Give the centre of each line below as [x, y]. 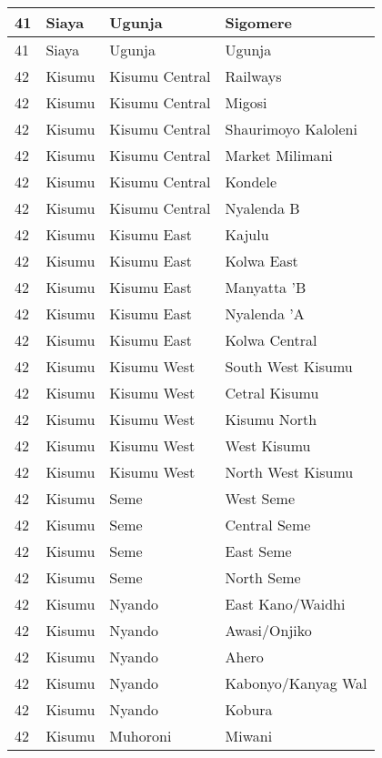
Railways [253, 76]
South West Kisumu [289, 366]
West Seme [260, 498]
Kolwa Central [271, 340]
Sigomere [259, 22]
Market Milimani [279, 155]
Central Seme [268, 525]
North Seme [263, 577]
